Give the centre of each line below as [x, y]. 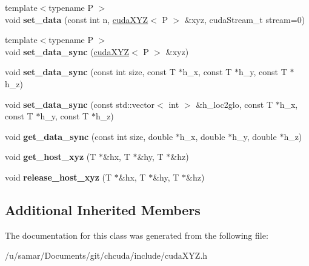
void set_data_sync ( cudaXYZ [67, 51]
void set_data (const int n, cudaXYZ [77, 19]
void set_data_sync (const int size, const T [90, 72]
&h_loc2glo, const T [234, 104]
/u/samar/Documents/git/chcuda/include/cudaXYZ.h [106, 255]
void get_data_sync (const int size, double [89, 136]
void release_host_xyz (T [58, 177]
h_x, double [202, 136]
